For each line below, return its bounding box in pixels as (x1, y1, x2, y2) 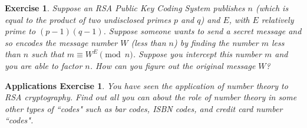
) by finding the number (173, 36, 259, 48)
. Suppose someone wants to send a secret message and (103, 25, 302, 37)
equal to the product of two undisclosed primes (5, 13, 171, 25)
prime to (5, 25, 36, 37)
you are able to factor (5, 59, 82, 71)
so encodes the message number (5, 36, 118, 48)
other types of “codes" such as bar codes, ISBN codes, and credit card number (5, 102, 283, 114)
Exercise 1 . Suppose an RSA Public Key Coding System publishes (5, 2, 245, 14)
